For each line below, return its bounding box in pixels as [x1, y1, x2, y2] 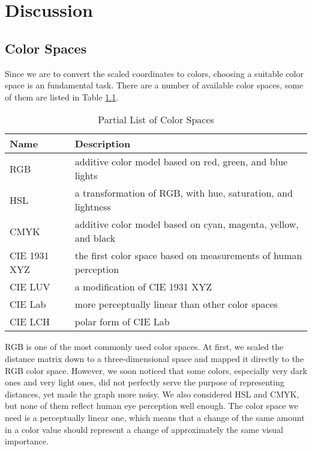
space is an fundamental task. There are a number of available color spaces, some [5, 79, 304, 91]
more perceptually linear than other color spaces [74, 297, 278, 311]
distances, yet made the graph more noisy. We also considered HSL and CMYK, [5, 387, 299, 400]
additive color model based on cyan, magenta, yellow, [74, 217, 299, 232]
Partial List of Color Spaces [98, 112, 214, 127]
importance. [5, 435, 49, 447]
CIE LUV [10, 280, 50, 294]
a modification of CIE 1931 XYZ [74, 280, 212, 294]
